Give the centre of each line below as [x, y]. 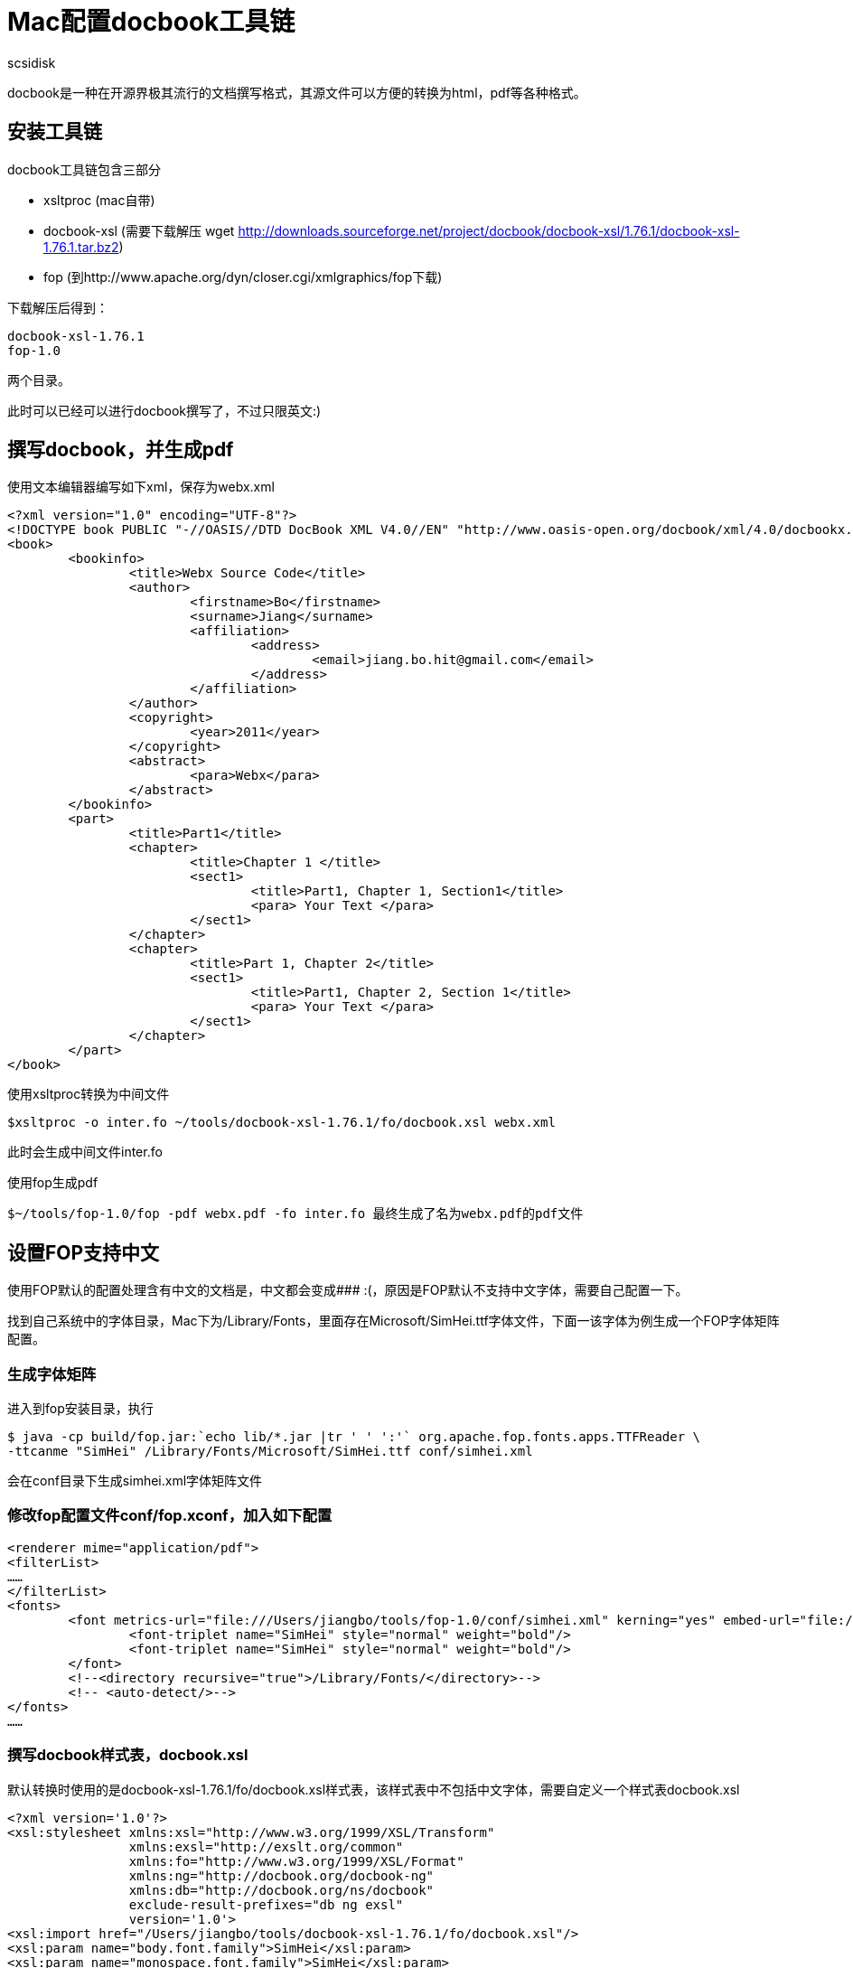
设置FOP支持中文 [84, 1252]
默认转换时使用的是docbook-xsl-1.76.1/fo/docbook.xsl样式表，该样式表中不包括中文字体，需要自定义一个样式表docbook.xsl [374, 1789]
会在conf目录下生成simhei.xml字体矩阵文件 [135, 1481]
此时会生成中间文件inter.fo [85, 1152]
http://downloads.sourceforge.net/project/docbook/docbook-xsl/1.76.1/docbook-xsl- [489, 230]
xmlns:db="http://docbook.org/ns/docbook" [281, 1890]
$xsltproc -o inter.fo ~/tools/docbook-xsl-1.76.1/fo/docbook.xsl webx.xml [281, 1123]
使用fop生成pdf [53, 1183]
